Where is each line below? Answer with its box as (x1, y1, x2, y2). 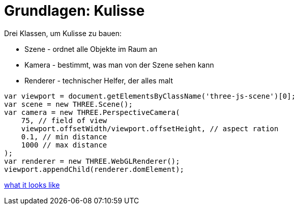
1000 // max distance (21, 140, 107, 149)
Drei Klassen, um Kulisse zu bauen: (4, 28, 122, 38)
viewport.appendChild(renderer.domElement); (4, 165, 185, 173)
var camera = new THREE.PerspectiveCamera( (4, 108, 180, 116)
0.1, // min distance (21, 132, 107, 141)
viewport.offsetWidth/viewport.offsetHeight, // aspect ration (21, 124, 279, 133)
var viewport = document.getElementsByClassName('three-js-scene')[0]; (4, 92, 296, 100)
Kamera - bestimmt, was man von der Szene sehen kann (24, 60, 214, 69)
